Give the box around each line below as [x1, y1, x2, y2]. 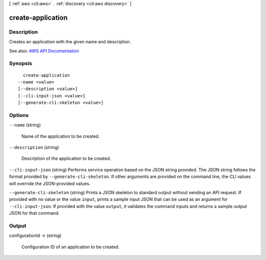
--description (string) [9, 144, 59, 150]
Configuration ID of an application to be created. [21, 244, 120, 250]
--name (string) [9, 122, 41, 128]
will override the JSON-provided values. [9, 180, 91, 186]
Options [9, 112, 29, 118]
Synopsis [9, 60, 32, 67]
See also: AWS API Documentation [9, 48, 79, 54]
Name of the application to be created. [21, 133, 100, 139]
